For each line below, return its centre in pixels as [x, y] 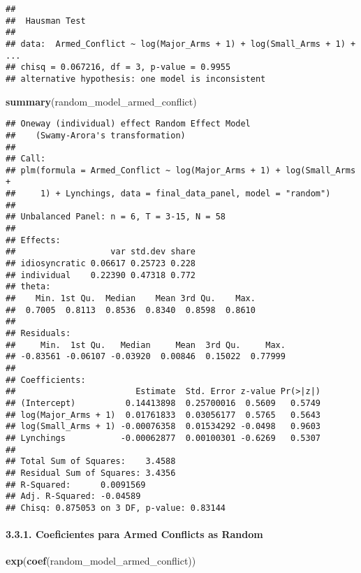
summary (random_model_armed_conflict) [101, 101]
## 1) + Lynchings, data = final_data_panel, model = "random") [168, 194]
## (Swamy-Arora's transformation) [96, 135]
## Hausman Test [46, 21]
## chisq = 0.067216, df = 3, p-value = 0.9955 [118, 67]
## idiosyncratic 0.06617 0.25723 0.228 [101, 264]
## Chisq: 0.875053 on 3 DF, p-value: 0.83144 [116, 508]
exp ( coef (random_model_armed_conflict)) [101, 561]
